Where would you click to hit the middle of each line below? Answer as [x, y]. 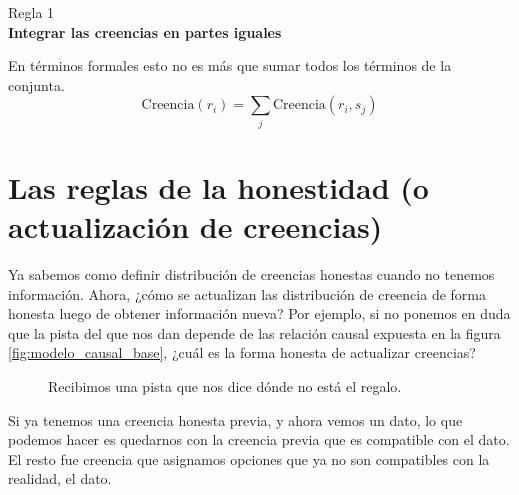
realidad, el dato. [60, 478]
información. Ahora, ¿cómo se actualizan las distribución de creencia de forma [247, 293]
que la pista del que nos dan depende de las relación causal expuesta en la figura [254, 332]
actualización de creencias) [195, 226]
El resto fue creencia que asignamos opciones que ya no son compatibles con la [249, 458]
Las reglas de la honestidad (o [218, 186]
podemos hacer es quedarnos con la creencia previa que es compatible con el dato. [259, 439]
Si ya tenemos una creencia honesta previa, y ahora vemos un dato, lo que [235, 419]
